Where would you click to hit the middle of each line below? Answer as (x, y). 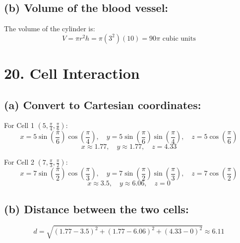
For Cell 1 (19, 125)
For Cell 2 (19, 162)
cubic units (179, 38)
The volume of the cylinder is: (50, 29)
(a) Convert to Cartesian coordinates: (103, 104)
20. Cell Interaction (72, 73)
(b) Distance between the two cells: (96, 209)
